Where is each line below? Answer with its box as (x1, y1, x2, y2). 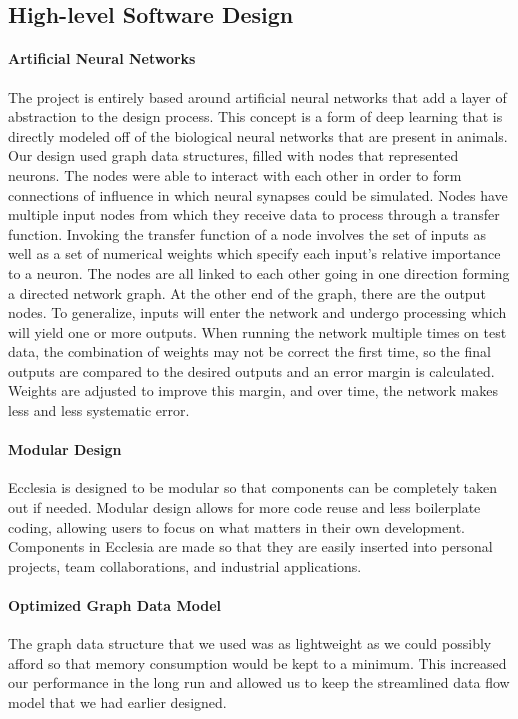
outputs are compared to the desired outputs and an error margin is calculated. (8, 360, 495, 381)
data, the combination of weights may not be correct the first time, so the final (8, 341, 491, 362)
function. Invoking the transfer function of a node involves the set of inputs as (8, 223, 487, 244)
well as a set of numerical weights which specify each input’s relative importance (8, 243, 501, 264)
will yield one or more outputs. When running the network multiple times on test (8, 321, 507, 342)
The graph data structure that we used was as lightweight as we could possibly (8, 633, 492, 654)
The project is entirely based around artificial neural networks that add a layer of (8, 86, 507, 107)
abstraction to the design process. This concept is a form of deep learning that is (8, 106, 503, 127)
